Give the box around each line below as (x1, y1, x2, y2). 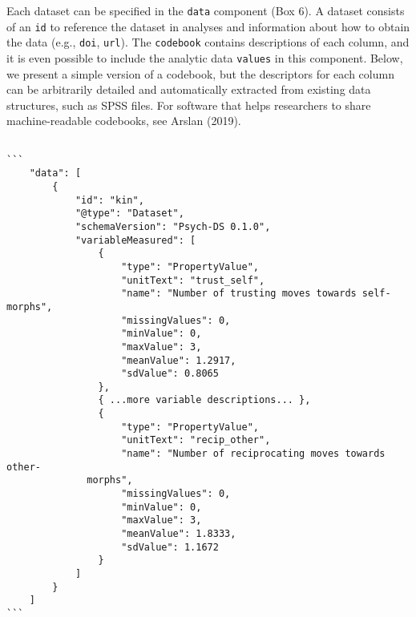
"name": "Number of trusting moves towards (121, 288, 357, 300)
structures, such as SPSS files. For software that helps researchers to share (6, 96, 371, 113)
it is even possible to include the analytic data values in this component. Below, (6, 49, 403, 66)
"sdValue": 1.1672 (121, 541, 219, 553)
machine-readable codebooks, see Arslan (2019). (6, 112, 241, 129)
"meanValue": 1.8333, (121, 528, 236, 540)
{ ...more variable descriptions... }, (98, 394, 311, 406)
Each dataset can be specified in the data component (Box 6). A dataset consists (6, 2, 405, 18)
